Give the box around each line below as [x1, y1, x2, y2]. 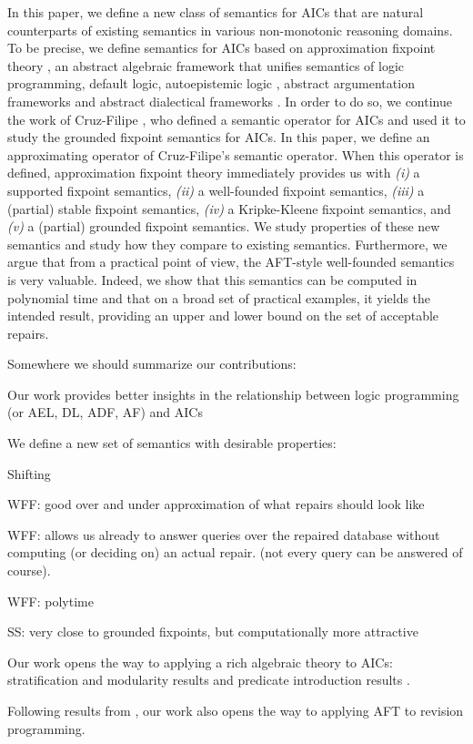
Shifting [7, 464, 51, 483]
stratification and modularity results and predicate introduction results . [7, 670, 410, 689]
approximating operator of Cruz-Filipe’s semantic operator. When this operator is [7, 145, 464, 164]
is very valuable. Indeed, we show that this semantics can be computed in [7, 270, 418, 289]
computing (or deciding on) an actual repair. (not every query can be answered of [7, 543, 463, 562]
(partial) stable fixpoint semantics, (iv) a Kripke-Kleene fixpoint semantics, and [7, 199, 451, 218]
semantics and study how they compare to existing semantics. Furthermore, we [7, 234, 448, 253]
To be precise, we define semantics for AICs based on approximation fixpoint [7, 38, 436, 57]
